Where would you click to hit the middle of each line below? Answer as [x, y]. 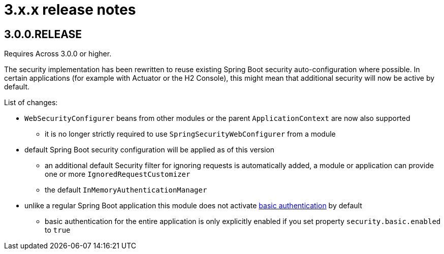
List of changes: [31, 103]
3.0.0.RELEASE [43, 34]
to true [58, 230]
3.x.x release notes [70, 10]
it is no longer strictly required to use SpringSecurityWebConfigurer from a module [190, 134]
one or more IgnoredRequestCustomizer [118, 174]
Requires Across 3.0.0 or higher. [58, 54]
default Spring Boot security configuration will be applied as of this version [150, 150]
